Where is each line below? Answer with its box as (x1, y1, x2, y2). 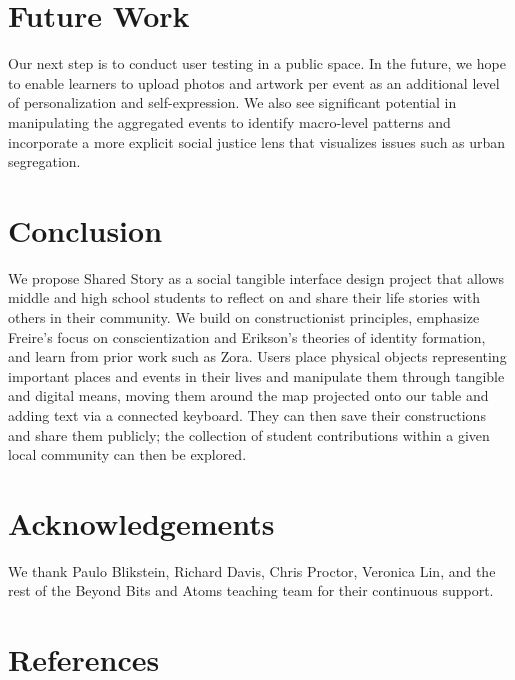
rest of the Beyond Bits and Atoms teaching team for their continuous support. (8, 580, 494, 601)
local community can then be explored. (8, 444, 247, 465)
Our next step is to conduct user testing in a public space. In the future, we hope (8, 53, 506, 74)
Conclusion (8, 209, 163, 250)
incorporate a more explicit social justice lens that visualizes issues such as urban (8, 131, 506, 152)
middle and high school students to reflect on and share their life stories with (8, 287, 480, 308)
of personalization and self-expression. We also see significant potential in (8, 92, 457, 113)
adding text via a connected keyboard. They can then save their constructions (8, 404, 486, 425)
